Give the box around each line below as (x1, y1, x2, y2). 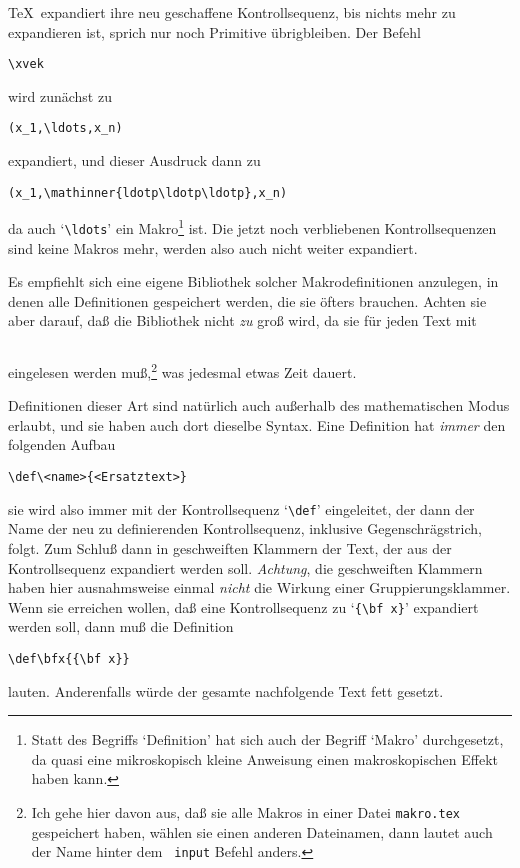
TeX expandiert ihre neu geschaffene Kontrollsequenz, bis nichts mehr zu (8, 2, 456, 22)
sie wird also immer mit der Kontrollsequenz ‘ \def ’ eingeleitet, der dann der (8, 498, 475, 519)
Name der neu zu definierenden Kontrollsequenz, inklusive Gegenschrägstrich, (8, 518, 482, 539)
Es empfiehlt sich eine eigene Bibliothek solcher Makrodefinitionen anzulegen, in (8, 271, 499, 292)
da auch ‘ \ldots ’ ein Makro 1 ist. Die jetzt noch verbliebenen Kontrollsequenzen (8, 215, 497, 238)
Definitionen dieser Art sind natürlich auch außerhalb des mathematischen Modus (8, 395, 510, 416)
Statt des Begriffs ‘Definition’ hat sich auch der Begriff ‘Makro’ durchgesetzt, (31, 729, 504, 750)
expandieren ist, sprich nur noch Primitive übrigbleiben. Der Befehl (8, 21, 421, 42)
